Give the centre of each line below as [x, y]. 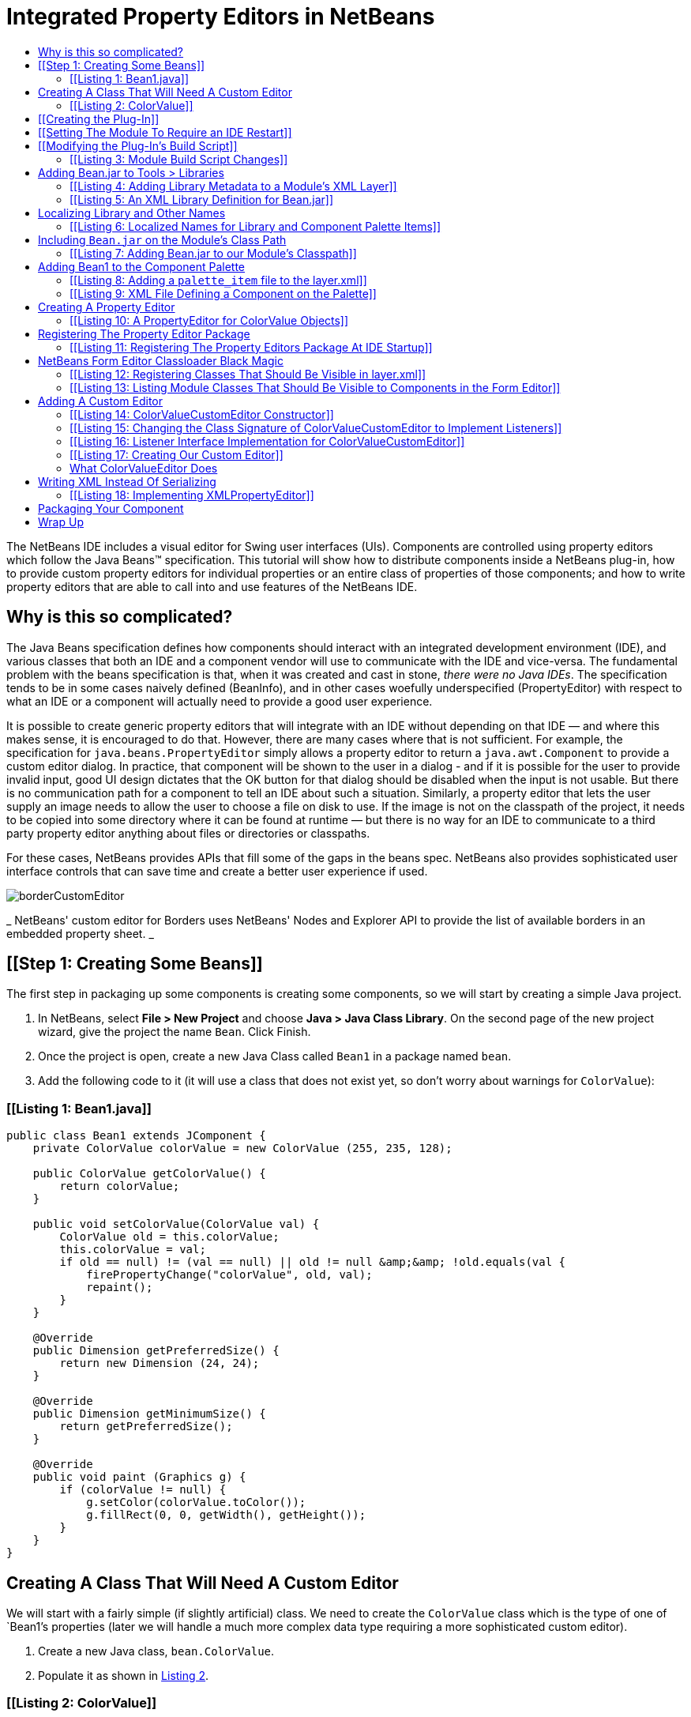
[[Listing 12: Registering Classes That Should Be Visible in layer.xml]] [248, 374]
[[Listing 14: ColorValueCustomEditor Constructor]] [202, 414]
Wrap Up [61, 522]
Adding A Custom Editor [101, 401]
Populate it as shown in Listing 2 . [124, 1676]
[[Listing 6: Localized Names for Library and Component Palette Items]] [255, 226]
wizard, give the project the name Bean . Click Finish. [175, 1032]
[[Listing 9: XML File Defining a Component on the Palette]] [223, 293]
